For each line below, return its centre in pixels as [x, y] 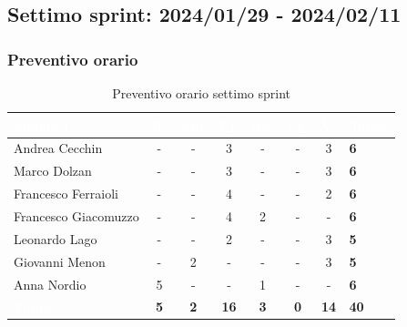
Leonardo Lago [56, 238]
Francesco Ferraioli [66, 194]
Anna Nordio [50, 284]
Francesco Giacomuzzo [76, 215]
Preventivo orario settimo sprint [201, 93]
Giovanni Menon [60, 261]
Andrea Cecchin [58, 148]
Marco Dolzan [53, 171]
